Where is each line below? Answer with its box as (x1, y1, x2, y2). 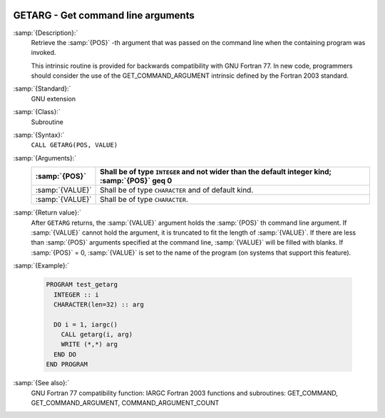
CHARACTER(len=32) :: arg (53, 300, 144, 308)
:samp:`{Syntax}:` (13, 131, 65, 139)
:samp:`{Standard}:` (13, 84, 71, 93)
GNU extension (31, 94, 76, 103)
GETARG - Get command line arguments (13, 9, 195, 21)
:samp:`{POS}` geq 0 (100, 175, 173, 185)
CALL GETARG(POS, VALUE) (31, 141, 118, 149)
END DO (53, 350, 77, 358)
